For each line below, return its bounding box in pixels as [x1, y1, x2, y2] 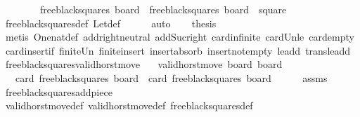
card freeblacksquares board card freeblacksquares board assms [15, 70, 328, 85]
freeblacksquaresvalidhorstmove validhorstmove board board [5, 57, 283, 71]
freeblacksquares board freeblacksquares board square [39, 2, 287, 16]
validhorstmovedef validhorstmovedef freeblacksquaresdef [5, 98, 253, 113]
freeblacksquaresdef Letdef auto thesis [5, 15, 217, 30]
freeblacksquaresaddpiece [5, 84, 112, 99]
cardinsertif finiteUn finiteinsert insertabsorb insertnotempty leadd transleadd [5, 43, 351, 57]
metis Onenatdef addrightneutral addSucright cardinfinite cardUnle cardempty [5, 29, 354, 44]
